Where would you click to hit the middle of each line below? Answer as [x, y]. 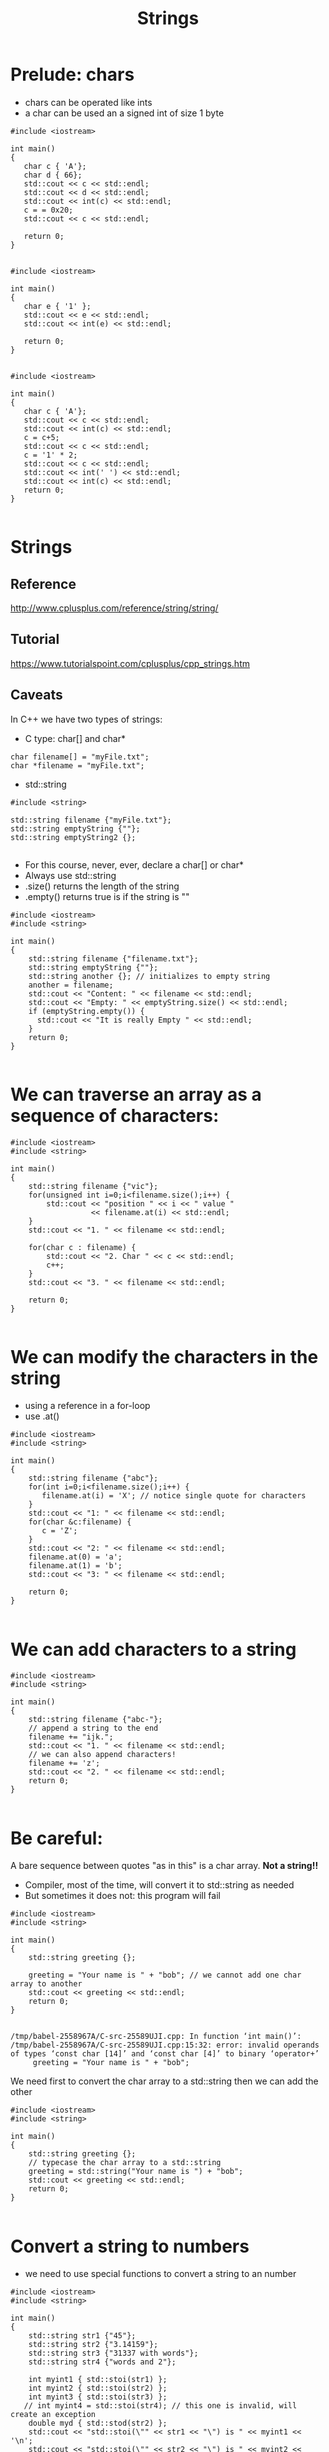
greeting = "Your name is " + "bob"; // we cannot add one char [165, 1975]
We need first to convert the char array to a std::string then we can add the [164, 2081]
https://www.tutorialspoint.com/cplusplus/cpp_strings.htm [130, 663]
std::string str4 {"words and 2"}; [102, 2362]
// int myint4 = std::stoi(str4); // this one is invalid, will [160, 2406]
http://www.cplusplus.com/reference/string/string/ [114, 608]
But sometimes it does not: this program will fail [122, 1896]
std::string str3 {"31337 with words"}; [113, 2353]
